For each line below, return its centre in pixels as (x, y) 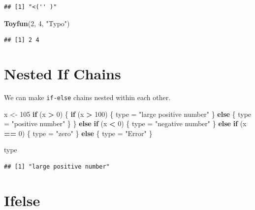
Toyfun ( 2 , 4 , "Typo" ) (37, 23)
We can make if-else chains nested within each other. (87, 97)
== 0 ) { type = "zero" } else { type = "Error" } (78, 133)
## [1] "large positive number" (57, 166)
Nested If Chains (63, 73)
